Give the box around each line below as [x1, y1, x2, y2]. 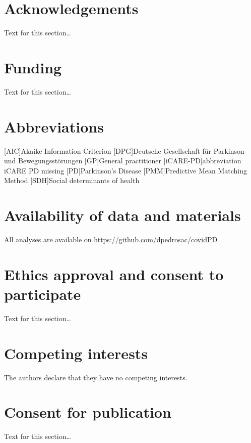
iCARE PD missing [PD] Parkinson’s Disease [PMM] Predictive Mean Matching [4, 165, 247, 175]
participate [4, 284, 81, 304]
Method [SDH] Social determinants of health [4, 175, 140, 186]
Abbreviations [4, 116, 104, 137]
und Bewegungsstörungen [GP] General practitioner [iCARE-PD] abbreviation [4, 155, 241, 166]
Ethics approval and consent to [4, 263, 224, 284]
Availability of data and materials [4, 205, 241, 226]
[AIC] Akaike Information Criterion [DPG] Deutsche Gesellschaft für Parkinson [4, 145, 244, 156]
